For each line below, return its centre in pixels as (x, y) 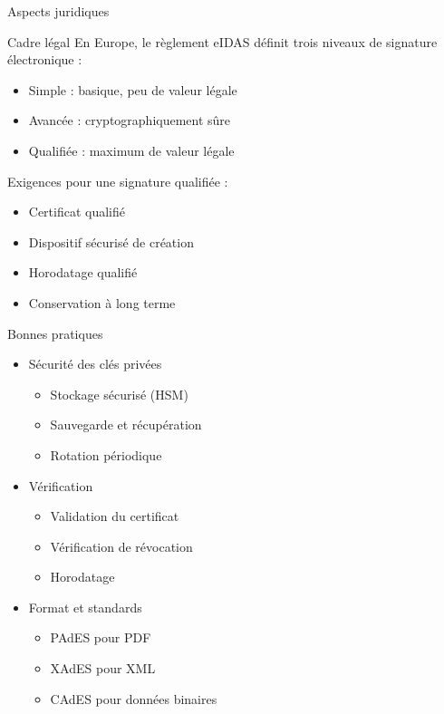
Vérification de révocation (121, 546)
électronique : (45, 59)
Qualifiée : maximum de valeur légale (131, 150)
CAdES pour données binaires (134, 698)
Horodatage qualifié (83, 272)
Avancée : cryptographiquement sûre (130, 120)
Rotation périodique (106, 454)
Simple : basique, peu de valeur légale (133, 89)
